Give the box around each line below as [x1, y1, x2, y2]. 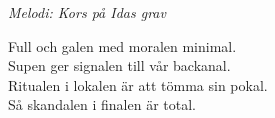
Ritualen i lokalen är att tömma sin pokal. [8, 74, 268, 95]
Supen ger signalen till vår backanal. [8, 55, 231, 76]
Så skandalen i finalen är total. [8, 94, 196, 115]
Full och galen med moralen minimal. [8, 35, 237, 56]
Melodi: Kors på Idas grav [8, 2, 166, 22]
